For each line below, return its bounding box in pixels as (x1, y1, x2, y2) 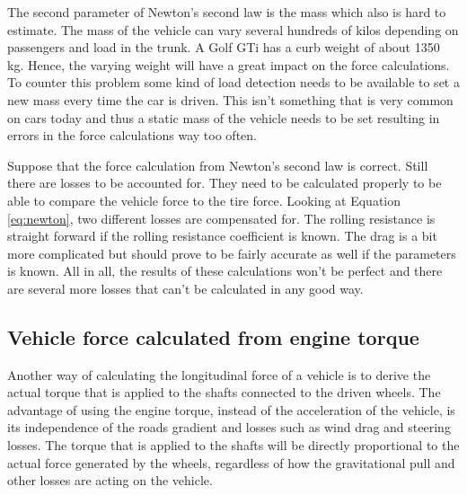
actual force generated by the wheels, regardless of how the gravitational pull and (7, 453, 455, 472)
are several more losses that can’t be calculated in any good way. (7, 278, 364, 297)
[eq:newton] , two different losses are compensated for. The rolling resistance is (7, 208, 436, 227)
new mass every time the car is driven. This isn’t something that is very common (7, 90, 454, 109)
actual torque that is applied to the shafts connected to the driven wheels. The (7, 383, 441, 402)
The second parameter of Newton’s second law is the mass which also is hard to (7, 3, 446, 21)
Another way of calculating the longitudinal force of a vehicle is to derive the (7, 365, 431, 384)
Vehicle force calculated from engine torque (7, 323, 419, 350)
